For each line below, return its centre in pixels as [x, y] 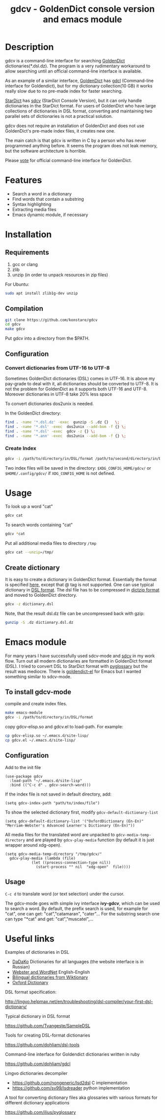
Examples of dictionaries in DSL [37, 952]
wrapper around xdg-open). [33, 845]
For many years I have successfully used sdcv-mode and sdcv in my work [80, 656]
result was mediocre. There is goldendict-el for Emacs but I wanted [73, 671]
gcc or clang [25, 264]
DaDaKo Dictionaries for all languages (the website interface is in [78, 962]
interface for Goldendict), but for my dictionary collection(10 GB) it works [79, 86]
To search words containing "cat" [39, 525]
